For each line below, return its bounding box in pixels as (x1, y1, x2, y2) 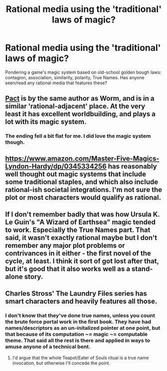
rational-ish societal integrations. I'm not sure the (5, 185, 163, 194)
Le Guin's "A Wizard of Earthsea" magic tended (5, 218, 156, 226)
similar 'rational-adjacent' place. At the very (5, 102, 146, 111)
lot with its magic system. (5, 118, 87, 126)
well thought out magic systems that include (5, 170, 146, 178)
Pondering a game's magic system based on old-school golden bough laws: (5, 69, 162, 75)
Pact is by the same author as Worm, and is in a (5, 94, 155, 103)
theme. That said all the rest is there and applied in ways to (5, 337, 151, 344)
